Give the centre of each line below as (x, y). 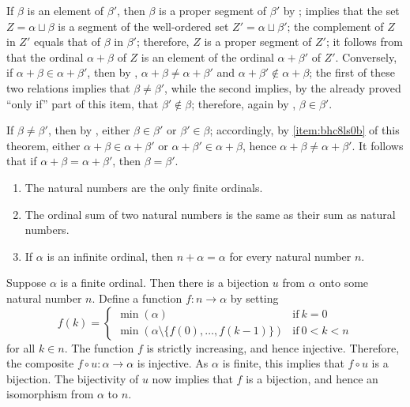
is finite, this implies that (283, 363)
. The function (99, 347)
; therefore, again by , (244, 103)
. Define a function (137, 298)
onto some (344, 283)
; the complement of (335, 26)
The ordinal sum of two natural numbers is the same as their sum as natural (210, 214)
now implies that (192, 378)
